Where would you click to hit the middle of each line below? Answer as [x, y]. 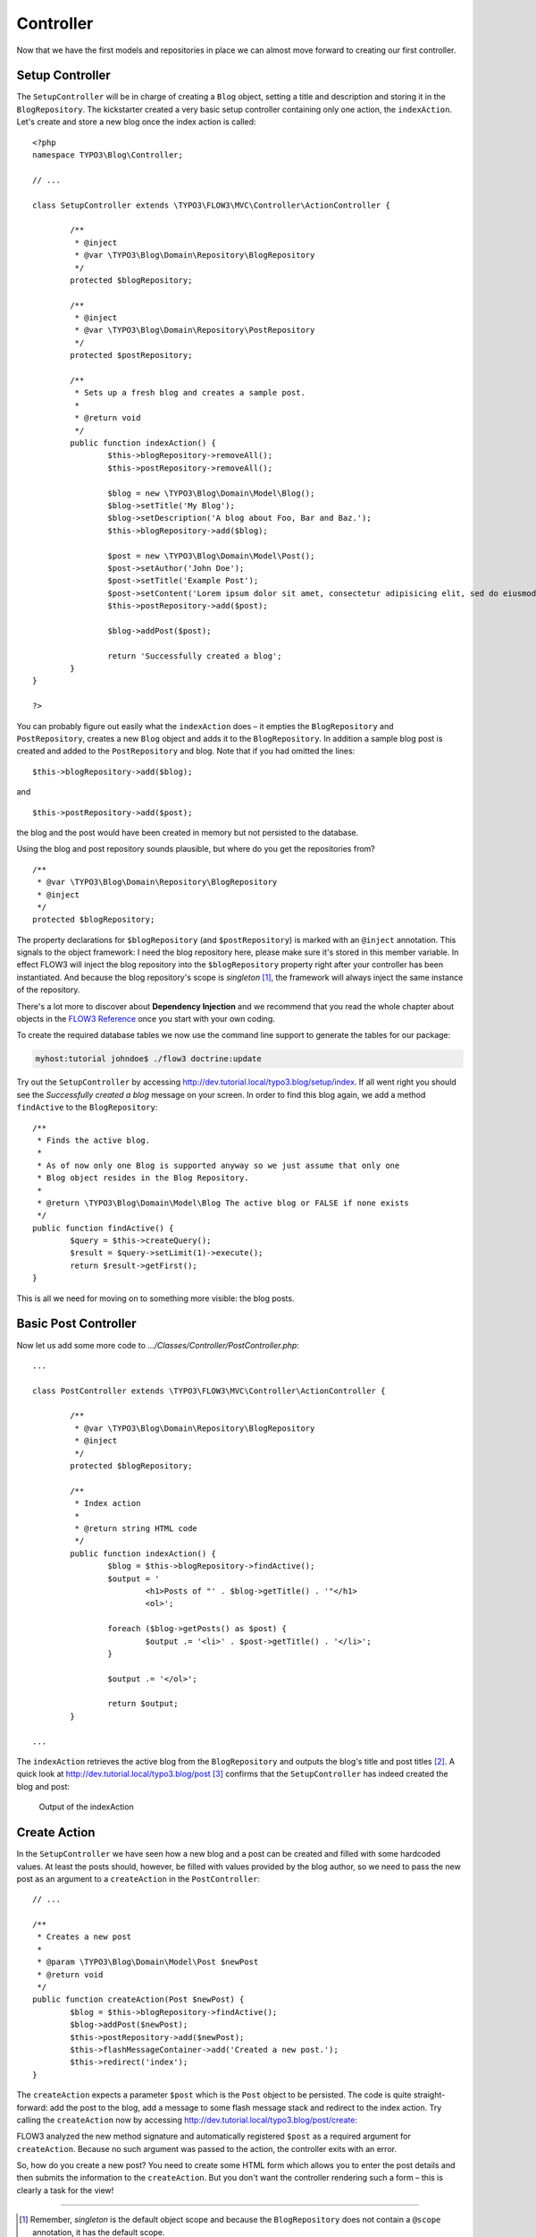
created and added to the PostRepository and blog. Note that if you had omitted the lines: [186, 751]
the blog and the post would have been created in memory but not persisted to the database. [188, 832]
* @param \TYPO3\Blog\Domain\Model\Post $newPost [148, 1962]
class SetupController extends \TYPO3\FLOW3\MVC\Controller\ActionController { [211, 205]
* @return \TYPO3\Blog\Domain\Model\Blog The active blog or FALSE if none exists [223, 1203]
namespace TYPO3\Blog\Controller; [108, 155]
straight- [429, 2095]
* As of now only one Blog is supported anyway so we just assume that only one [218, 1165]
